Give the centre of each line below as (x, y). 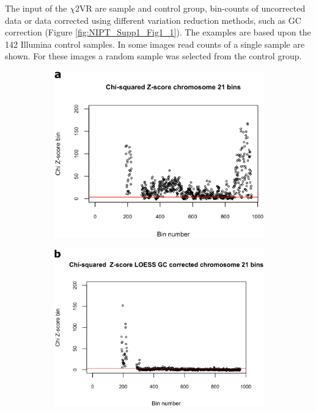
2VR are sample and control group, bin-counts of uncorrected (190, 8)
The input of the (36, 8)
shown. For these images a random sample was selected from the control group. (153, 56)
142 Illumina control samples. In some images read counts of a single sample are (155, 44)
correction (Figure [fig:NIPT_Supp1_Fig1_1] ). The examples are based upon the (158, 32)
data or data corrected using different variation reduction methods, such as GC (153, 20)
